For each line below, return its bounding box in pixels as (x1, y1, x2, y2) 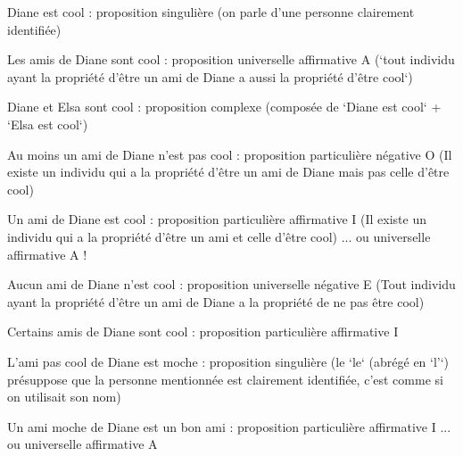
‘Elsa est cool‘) (7, 114, 88, 133)
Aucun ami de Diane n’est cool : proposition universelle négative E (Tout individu (7, 275, 456, 294)
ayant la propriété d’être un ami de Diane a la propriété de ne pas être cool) (7, 292, 425, 311)
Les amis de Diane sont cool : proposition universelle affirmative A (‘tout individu (7, 50, 455, 69)
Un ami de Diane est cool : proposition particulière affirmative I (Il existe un (7, 210, 426, 228)
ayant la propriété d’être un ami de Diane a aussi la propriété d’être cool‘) (7, 67, 413, 86)
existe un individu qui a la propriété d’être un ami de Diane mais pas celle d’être (7, 162, 450, 181)
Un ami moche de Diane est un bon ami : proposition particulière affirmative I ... (7, 417, 451, 435)
